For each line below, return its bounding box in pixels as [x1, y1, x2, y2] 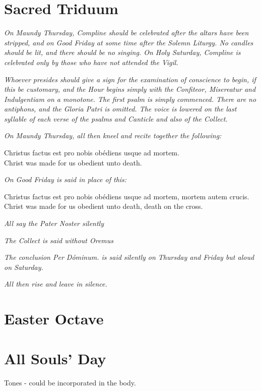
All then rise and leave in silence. [4, 278, 107, 289]
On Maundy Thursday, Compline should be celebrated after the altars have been [4, 27, 249, 38]
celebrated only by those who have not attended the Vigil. [4, 57, 178, 67]
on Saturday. [4, 261, 43, 272]
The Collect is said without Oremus [4, 235, 114, 245]
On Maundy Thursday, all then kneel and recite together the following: [4, 130, 222, 141]
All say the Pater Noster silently [4, 218, 104, 229]
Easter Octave [4, 308, 104, 329]
